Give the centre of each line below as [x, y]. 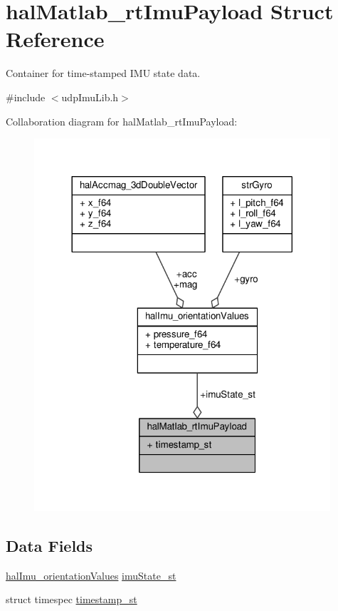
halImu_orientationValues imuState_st [91, 575]
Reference [55, 39]
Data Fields [49, 545]
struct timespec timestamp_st [72, 599]
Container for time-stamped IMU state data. [103, 73]
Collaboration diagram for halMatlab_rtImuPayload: [122, 121]
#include [26, 97]
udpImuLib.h [90, 97]
